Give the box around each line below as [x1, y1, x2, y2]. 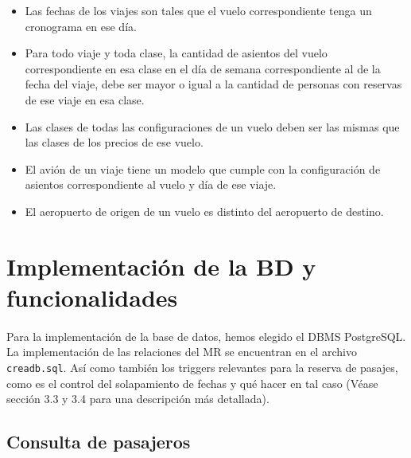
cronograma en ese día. [25, 18, 137, 34]
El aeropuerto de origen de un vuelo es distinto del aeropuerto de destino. [25, 202, 384, 219]
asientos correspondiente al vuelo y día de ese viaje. [25, 176, 277, 193]
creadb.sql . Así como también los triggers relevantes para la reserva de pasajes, [6, 358, 398, 375]
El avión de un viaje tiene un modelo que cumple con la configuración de [25, 160, 381, 177]
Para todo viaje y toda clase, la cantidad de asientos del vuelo [25, 45, 328, 61]
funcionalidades [6, 280, 178, 313]
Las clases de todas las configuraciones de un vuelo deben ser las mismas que [25, 118, 400, 135]
